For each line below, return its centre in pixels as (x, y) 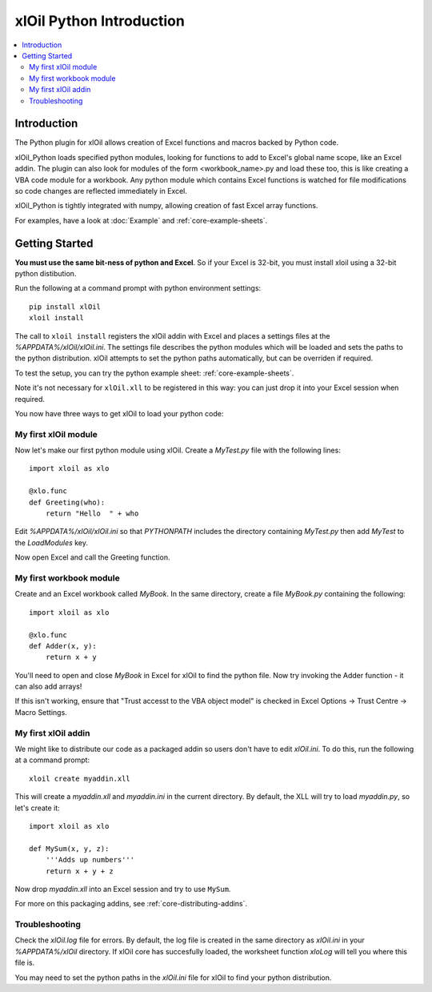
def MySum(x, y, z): (69, 848)
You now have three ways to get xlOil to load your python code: (119, 413)
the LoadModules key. (51, 542)
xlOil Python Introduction (100, 21)
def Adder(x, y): (63, 646)
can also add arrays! (48, 687)
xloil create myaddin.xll (80, 778)
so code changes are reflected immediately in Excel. (101, 191)
